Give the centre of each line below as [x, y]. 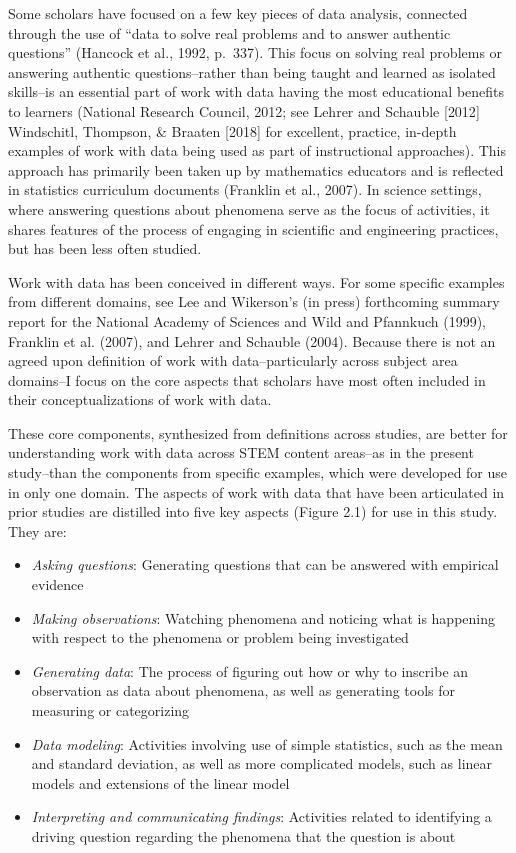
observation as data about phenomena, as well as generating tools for [243, 690]
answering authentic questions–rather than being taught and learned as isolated [252, 71]
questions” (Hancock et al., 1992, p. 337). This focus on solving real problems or [255, 52]
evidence [57, 584]
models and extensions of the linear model [160, 782]
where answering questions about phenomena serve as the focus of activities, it [249, 208]
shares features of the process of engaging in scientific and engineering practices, [253, 228]
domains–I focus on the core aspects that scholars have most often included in [247, 379]
